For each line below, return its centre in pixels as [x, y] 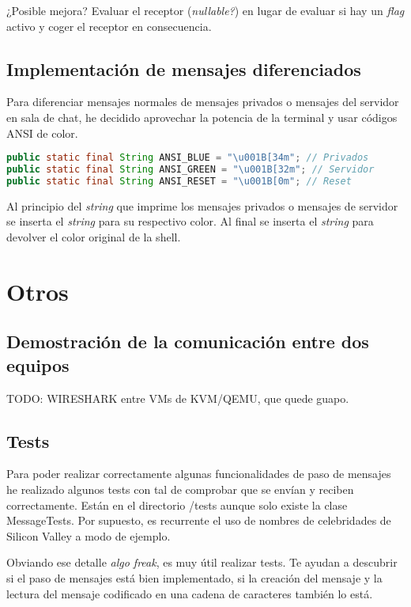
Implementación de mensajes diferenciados [184, 68]
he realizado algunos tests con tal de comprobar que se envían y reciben [180, 489]
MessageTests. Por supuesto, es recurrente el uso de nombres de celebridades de [199, 520]
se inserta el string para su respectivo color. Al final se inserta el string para [190, 221]
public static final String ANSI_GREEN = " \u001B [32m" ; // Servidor [190, 170]
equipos [38, 364]
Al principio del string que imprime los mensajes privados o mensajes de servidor [202, 205]
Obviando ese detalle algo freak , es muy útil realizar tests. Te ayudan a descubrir [202, 562]
